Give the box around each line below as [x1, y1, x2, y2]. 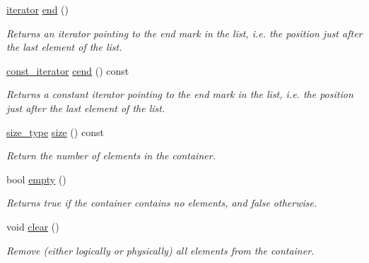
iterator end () [6, 2, 69, 16]
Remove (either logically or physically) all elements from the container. [6, 243, 315, 257]
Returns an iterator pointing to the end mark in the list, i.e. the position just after [6, 25, 363, 40]
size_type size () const [6, 124, 104, 139]
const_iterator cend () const [6, 63, 129, 78]
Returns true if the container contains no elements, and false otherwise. [6, 195, 317, 210]
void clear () [6, 219, 59, 233]
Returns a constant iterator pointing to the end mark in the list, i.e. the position [6, 87, 353, 102]
